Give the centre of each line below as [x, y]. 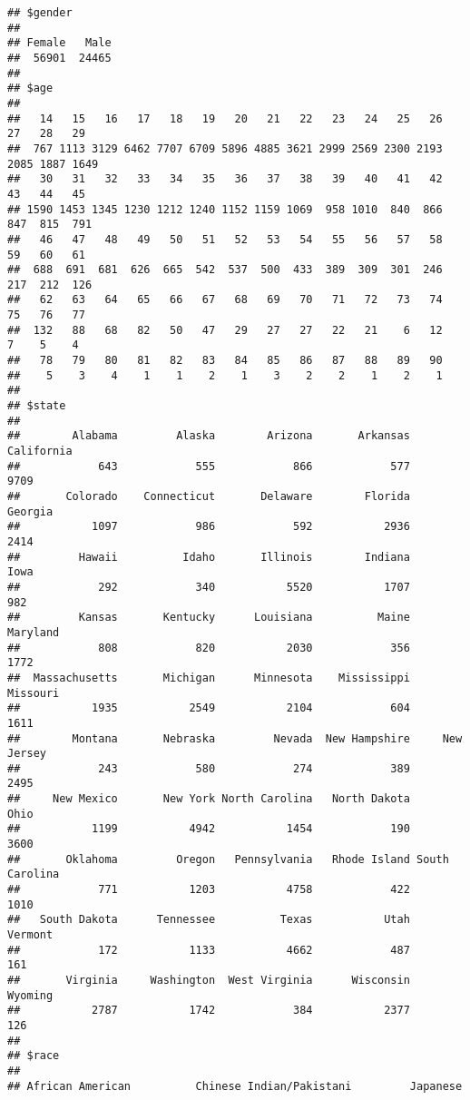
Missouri [34, 693]
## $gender [40, 13]
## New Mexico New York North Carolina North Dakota [209, 799]
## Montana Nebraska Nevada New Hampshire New [235, 738]
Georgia [30, 511]
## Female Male [59, 43]
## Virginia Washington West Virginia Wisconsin [209, 980]
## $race [34, 1056]
